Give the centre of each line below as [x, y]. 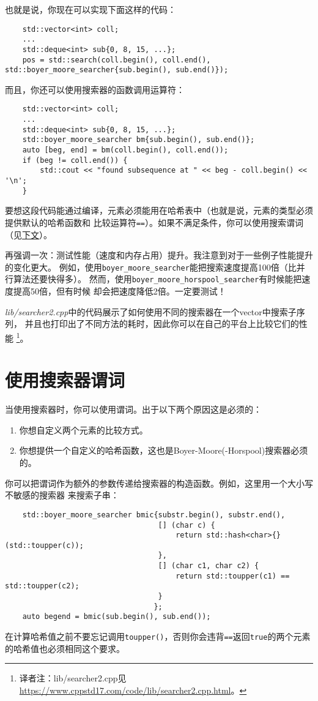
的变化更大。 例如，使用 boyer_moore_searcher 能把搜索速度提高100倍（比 [151, 267]
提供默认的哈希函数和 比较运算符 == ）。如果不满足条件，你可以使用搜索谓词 [154, 222]
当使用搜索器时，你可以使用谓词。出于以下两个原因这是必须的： [133, 409]
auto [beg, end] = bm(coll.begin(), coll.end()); [125, 150]
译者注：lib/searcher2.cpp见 [73, 678]
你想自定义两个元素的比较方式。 [83, 429]
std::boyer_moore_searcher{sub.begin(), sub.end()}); [117, 70]
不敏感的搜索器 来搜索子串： [62, 495]
